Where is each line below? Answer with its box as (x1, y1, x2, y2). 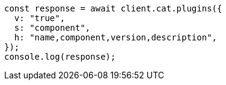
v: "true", (14, 13, 66, 23)
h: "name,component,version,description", (14, 33, 218, 42)
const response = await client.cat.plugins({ (4, 4, 222, 13)
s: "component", (14, 23, 91, 33)
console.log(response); (4, 52, 116, 61)
